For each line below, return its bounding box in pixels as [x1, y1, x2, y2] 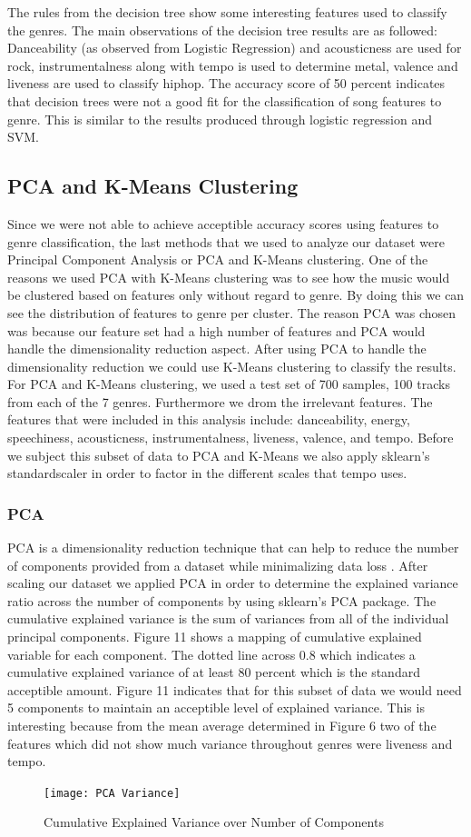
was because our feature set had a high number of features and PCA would [7, 321, 426, 340]
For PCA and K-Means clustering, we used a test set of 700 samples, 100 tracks [7, 374, 450, 394]
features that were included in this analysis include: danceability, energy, [7, 410, 410, 429]
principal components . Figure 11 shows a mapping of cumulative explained [7, 627, 422, 646]
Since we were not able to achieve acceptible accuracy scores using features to [7, 214, 439, 233]
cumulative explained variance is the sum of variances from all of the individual [7, 609, 449, 628]
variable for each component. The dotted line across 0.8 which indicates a [7, 644, 416, 663]
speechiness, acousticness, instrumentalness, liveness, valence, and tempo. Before [7, 428, 454, 447]
